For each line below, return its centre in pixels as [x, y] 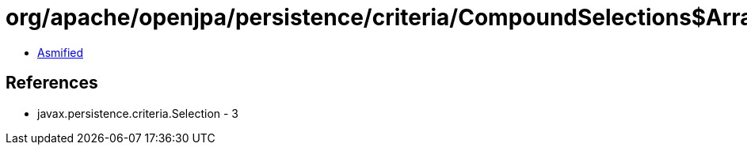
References [52, 83]
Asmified [61, 52]
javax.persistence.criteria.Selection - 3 [138, 113]
